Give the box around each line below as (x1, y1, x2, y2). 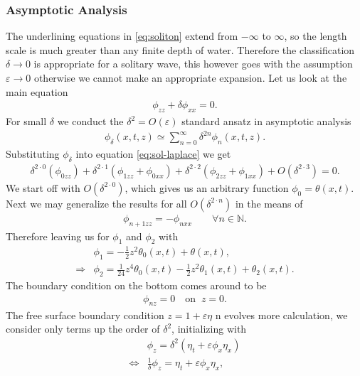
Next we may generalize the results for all (6, 195, 187, 210)
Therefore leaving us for (6, 228, 110, 243)
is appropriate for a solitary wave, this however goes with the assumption (33, 56, 353, 71)
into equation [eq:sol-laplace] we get (75, 146, 231, 161)
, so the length (284, 28, 347, 43)
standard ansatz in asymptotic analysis (181, 114, 351, 129)
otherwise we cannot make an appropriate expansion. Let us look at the (33, 70, 347, 85)
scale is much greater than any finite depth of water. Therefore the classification (6, 42, 355, 57)
